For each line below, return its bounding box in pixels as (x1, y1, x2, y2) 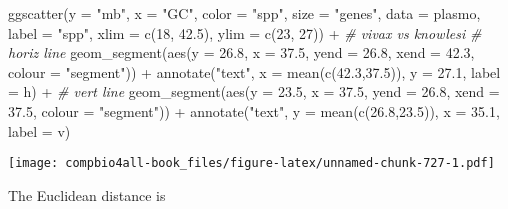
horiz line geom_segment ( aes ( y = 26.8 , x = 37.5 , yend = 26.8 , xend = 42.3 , (8, 42, 475, 63)
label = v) (8, 120, 71, 141)
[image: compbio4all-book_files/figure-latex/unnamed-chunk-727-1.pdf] (8, 156, 495, 171)
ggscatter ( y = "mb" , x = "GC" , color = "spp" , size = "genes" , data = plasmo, (8, 3, 481, 23)
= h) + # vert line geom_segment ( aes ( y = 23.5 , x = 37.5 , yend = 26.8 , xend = (8, 81, 500, 102)
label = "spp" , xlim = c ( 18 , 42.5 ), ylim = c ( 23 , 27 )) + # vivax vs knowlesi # (8, 22, 482, 43)
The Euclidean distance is (8, 184, 166, 205)
